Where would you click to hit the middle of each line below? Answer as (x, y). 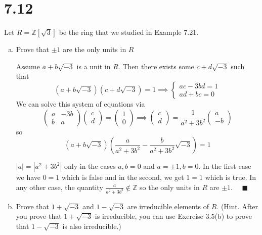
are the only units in (95, 49)
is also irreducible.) (92, 226)
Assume (28, 66)
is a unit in (94, 66)
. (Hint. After (237, 206)
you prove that (39, 216)
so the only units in (170, 187)
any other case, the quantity (59, 187)
